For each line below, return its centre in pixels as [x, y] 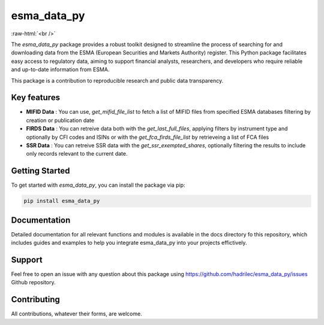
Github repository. [34, 283]
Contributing [35, 300]
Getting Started [40, 171]
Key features [35, 98]
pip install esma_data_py [62, 201]
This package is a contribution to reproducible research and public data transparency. [117, 80]
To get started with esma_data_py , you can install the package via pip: [98, 185]
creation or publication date [60, 120]
